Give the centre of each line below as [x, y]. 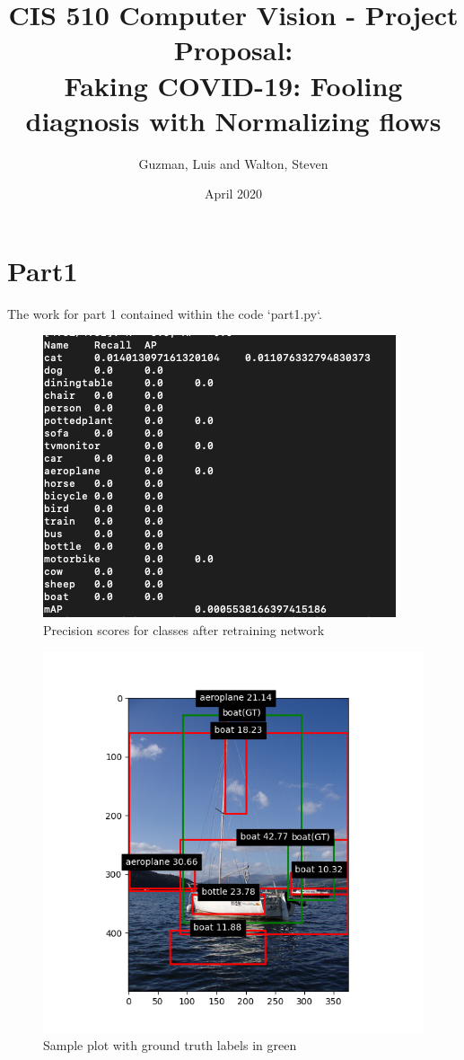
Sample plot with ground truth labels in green [170, 1045]
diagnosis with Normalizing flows [233, 120]
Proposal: [233, 50]
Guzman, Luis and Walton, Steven [233, 163]
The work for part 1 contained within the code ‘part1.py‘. [165, 313]
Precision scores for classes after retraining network [184, 630]
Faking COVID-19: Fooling [233, 85]
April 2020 [233, 194]
